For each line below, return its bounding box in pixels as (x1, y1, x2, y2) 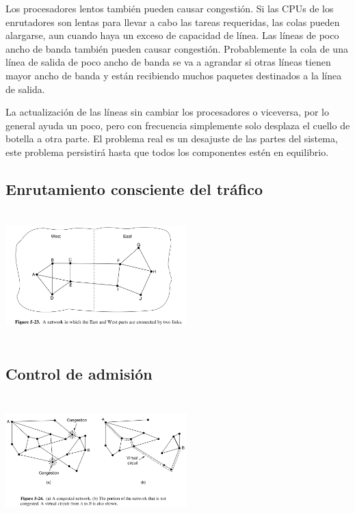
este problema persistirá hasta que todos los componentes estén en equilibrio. (5, 144, 329, 159)
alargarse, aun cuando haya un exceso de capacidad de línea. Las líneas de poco (5, 28, 339, 42)
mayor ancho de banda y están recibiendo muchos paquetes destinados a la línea (5, 68, 342, 82)
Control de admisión (5, 363, 153, 384)
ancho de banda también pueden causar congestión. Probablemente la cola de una (5, 41, 348, 55)
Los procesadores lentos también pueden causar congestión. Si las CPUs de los (5, 1, 334, 15)
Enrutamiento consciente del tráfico (5, 178, 263, 199)
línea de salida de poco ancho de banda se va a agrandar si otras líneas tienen (5, 55, 331, 69)
